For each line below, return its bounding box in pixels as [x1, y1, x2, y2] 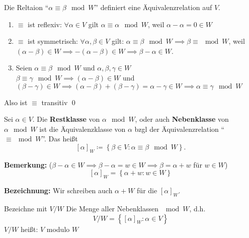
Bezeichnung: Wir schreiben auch [4, 185, 113, 196]
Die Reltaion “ [4, 2, 49, 12]
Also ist [4, 97, 28, 107]
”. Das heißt [42, 133, 78, 144]
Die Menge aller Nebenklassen [66, 203, 158, 213]
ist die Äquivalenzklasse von [39, 123, 126, 134]
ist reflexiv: [28, 19, 62, 29]
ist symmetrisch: [28, 36, 78, 46]
